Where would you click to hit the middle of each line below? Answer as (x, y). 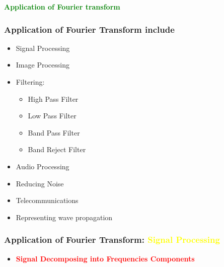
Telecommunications (47, 200)
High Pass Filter (53, 98)
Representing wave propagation (64, 217)
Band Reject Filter (57, 149)
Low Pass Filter (52, 116)
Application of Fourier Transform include (89, 29)
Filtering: (30, 82)
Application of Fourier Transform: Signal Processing (112, 240)
